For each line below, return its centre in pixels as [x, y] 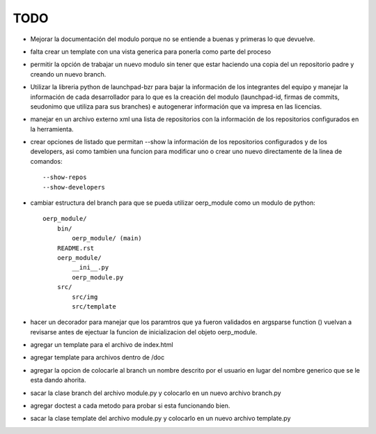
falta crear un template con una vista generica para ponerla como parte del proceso [151, 52]
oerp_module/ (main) [107, 238]
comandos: [46, 161]
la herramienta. [52, 129]
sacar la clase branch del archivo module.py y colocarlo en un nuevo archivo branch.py [156, 393]
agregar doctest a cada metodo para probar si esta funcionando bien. [130, 406]
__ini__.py [91, 268]
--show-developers [74, 187]
